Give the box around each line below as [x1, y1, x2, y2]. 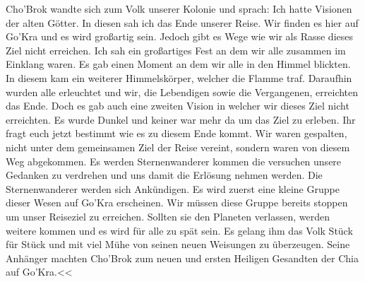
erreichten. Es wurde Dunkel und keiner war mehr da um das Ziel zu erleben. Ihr [6, 112, 356, 127]
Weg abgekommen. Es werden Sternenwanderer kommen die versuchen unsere [6, 153, 342, 168]
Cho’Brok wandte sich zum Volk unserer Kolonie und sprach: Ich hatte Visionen [6, 1, 352, 16]
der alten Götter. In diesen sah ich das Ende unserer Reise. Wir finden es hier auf [6, 15, 359, 30]
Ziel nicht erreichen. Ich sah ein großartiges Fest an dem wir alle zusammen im [6, 42, 346, 57]
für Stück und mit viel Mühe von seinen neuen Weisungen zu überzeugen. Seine [6, 237, 350, 252]
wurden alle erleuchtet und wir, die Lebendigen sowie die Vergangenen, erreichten [6, 84, 359, 99]
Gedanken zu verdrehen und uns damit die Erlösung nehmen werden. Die [6, 168, 323, 182]
